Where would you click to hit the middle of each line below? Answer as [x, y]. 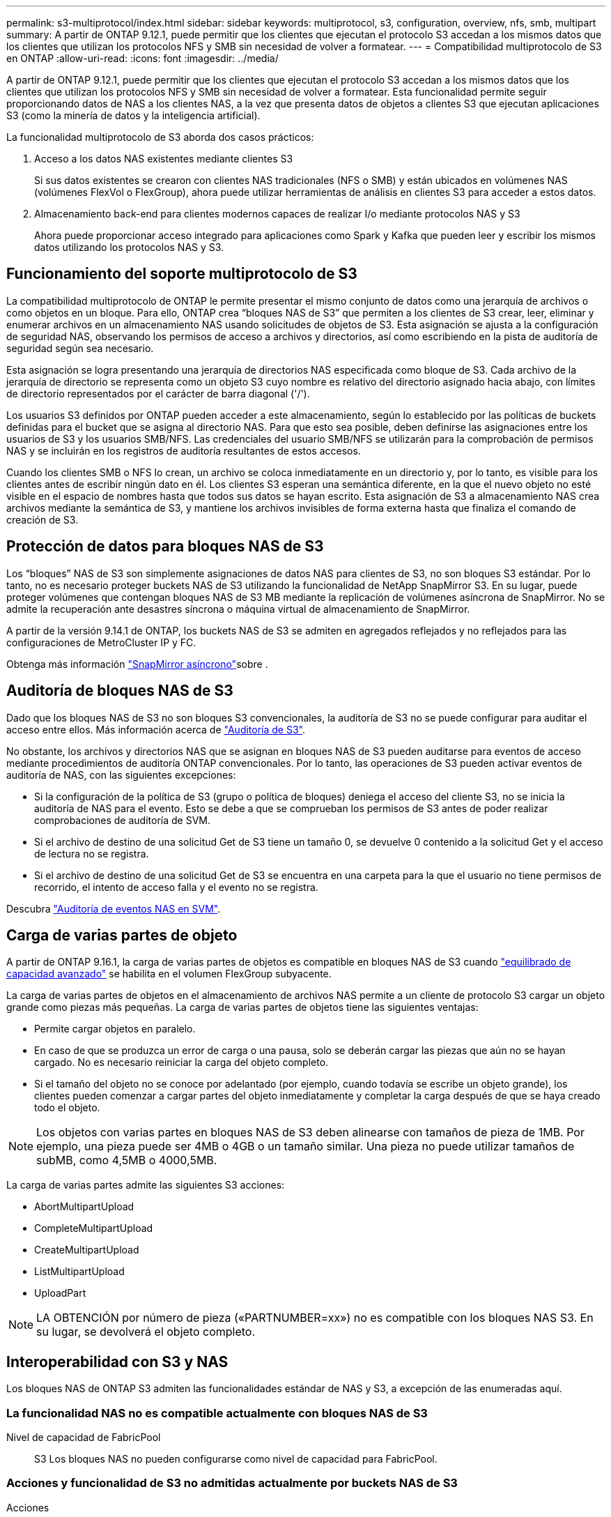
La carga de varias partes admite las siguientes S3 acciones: [146, 1185]
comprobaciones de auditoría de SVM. [122, 820]
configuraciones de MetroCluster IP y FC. [101, 642]
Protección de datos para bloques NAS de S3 [165, 547]
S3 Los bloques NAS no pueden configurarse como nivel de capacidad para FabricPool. [236, 1458]
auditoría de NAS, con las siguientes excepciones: [121, 775]
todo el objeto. [67, 1108]
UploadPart [60, 1293]
